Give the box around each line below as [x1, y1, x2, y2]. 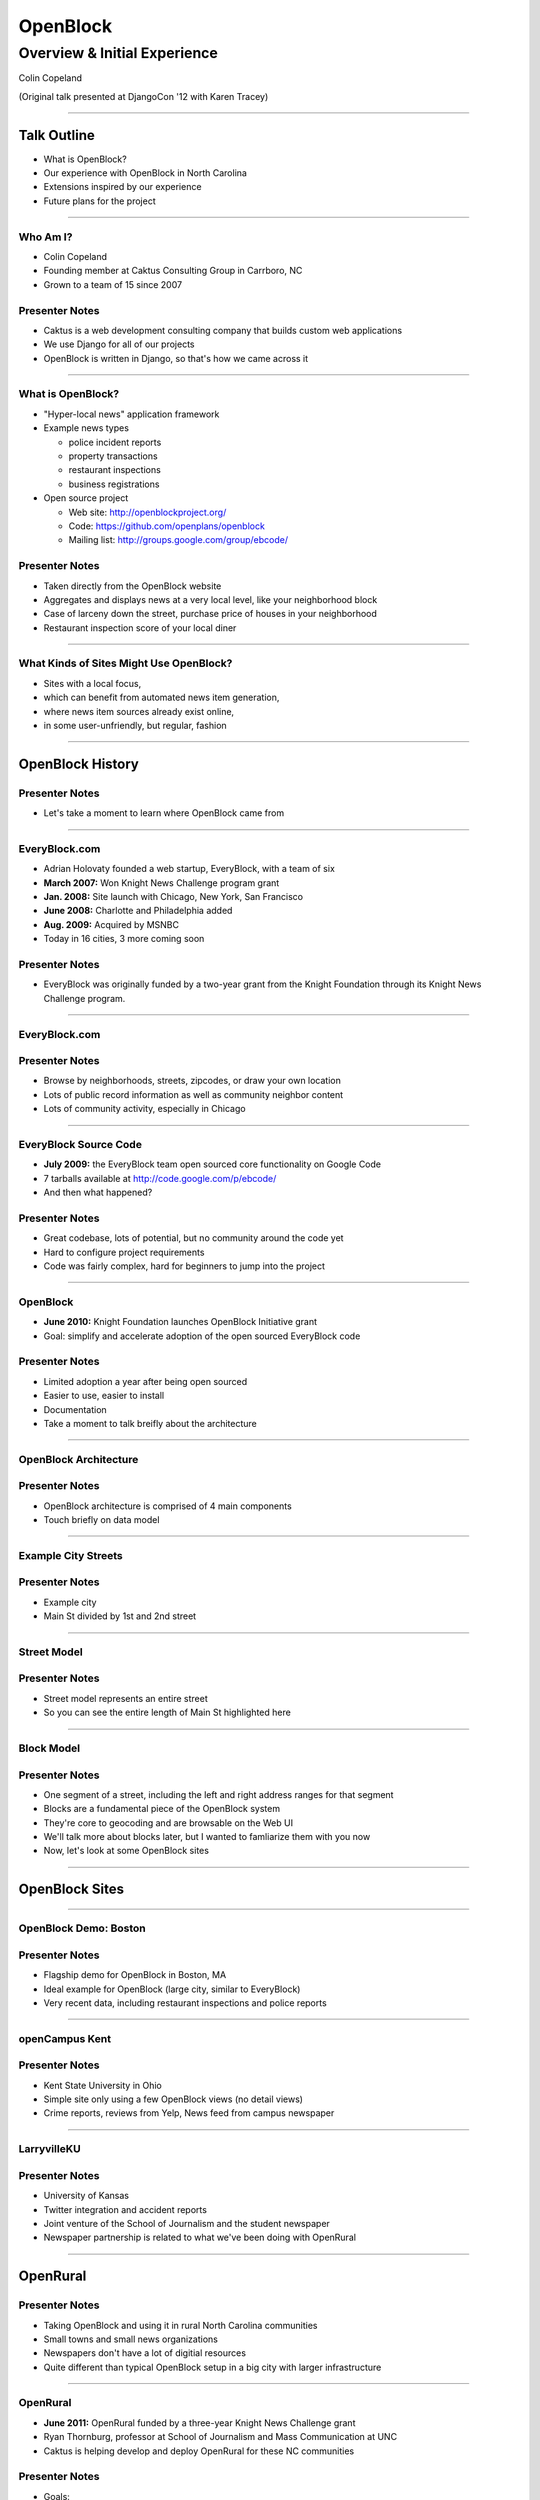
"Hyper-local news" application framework [43, 408, 220, 420]
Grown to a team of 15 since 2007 [43, 278, 183, 290]
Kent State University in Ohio [43, 2079, 162, 2091]
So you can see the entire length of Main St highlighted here [43, 1706, 292, 1719]
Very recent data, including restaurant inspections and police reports [43, 1996, 327, 2009]
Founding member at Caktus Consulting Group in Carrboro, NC [43, 265, 303, 277]
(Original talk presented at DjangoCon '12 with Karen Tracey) [18, 90, 269, 102]
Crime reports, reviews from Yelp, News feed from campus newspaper [43, 2107, 335, 2119]
